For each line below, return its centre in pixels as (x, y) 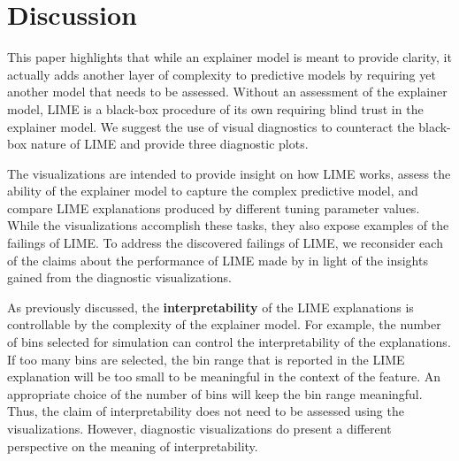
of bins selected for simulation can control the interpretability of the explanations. (229, 342)
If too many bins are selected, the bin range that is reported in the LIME (206, 359)
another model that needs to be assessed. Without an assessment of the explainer (227, 92)
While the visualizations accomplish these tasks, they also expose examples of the (228, 225)
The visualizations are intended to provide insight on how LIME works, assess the (229, 173)
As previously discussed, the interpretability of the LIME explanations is (210, 307)
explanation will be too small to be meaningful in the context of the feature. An (224, 376)
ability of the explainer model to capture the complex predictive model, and (213, 191)
